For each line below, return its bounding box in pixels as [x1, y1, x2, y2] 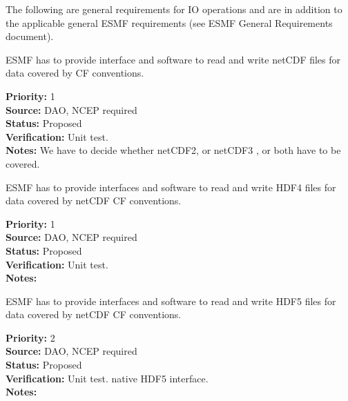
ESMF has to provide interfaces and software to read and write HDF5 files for [6, 293, 336, 308]
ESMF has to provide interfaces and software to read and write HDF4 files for [6, 179, 336, 194]
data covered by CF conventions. [6, 66, 144, 80]
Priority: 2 [6, 330, 55, 344]
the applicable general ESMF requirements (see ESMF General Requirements [6, 15, 333, 30]
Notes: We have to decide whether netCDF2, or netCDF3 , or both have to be [6, 143, 341, 157]
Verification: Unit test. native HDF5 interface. [6, 371, 209, 385]
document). [6, 29, 54, 43]
